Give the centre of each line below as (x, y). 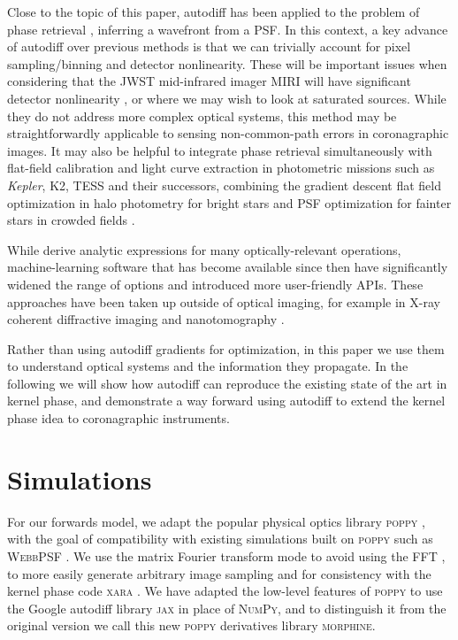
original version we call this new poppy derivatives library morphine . (191, 625)
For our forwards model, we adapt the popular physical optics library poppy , (216, 521)
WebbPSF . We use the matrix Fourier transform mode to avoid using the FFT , (226, 555)
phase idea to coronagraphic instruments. (118, 418)
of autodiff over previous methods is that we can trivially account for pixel (209, 46)
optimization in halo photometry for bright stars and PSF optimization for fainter (229, 202)
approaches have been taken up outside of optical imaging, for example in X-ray (224, 301)
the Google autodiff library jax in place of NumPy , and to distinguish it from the (227, 608)
